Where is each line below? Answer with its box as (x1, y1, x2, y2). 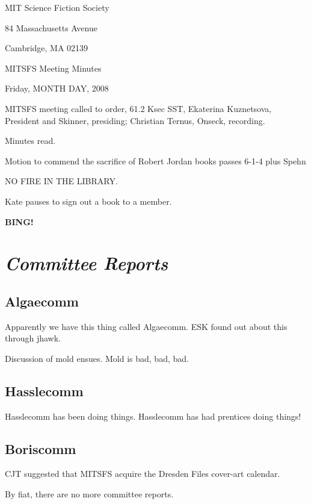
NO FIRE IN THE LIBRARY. (5, 175, 118, 187)
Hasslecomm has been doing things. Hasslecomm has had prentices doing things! (5, 409, 301, 422)
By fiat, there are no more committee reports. (5, 488, 174, 500)
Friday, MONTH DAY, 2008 (5, 82, 109, 95)
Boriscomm (5, 439, 76, 458)
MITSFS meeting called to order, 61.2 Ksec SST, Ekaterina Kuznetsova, (5, 102, 272, 114)
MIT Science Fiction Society (5, 1, 109, 13)
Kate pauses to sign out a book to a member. (5, 194, 172, 207)
